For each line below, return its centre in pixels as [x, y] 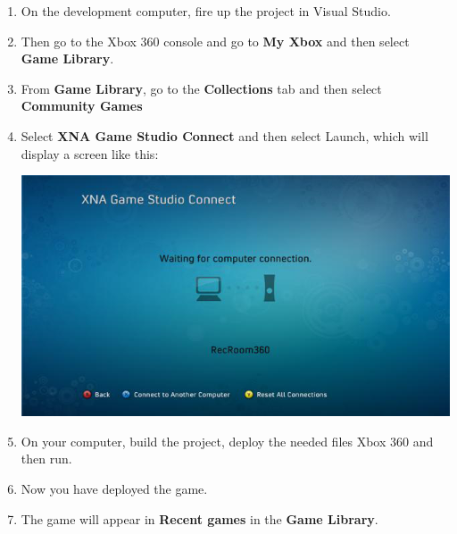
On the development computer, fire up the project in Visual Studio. [206, 11]
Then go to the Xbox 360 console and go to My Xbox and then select [215, 41]
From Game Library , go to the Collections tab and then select [201, 88]
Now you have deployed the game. [114, 489]
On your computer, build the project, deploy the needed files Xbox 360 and [227, 441]
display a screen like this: [90, 153]
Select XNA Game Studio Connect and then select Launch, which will [224, 135]
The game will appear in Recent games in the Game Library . [199, 518]
